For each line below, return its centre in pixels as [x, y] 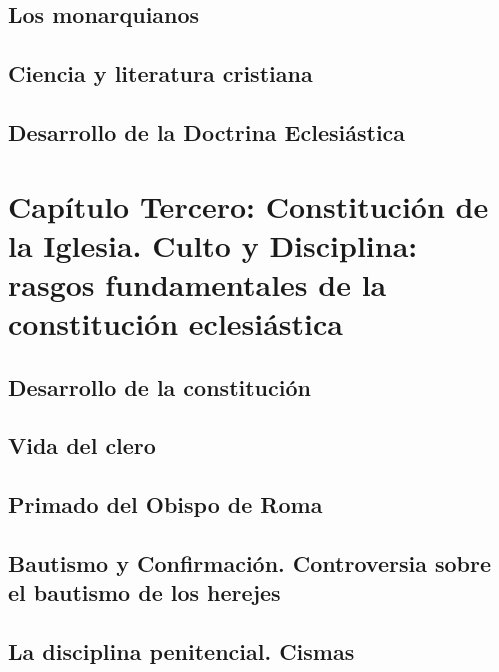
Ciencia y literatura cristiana [160, 73]
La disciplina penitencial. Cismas [181, 651]
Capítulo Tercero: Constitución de [248, 205]
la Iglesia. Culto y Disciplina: [213, 244]
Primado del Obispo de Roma [165, 504]
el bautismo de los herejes [144, 592]
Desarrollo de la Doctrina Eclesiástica [207, 131]
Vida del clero [82, 445]
